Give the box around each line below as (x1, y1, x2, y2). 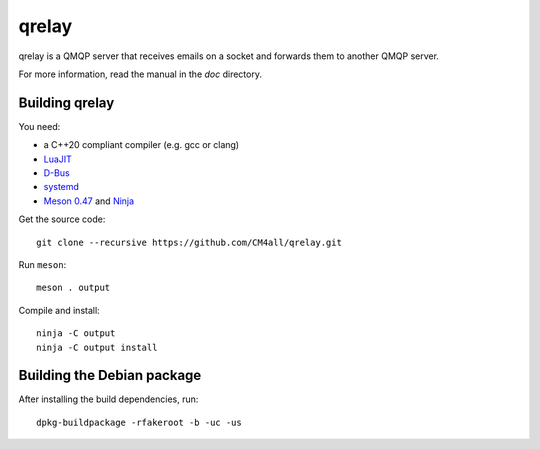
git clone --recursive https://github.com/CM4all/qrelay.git (36, 236, 342, 248)
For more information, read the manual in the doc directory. (18, 68, 262, 80)
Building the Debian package (18, 367, 202, 384)
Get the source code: (18, 213, 106, 225)
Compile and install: (18, 304, 100, 316)
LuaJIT (43, 153, 72, 165)
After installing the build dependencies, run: (18, 393, 199, 405)
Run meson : (18, 258, 67, 270)
